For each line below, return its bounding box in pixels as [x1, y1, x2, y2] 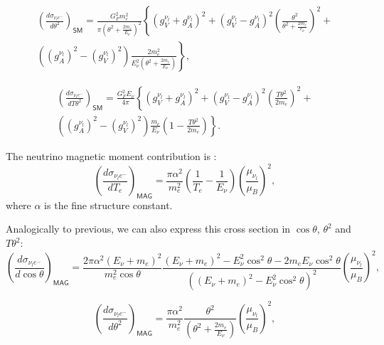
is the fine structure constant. [44, 197, 173, 212]
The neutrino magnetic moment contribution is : [6, 149, 217, 163]
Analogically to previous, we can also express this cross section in [6, 221, 291, 236]
